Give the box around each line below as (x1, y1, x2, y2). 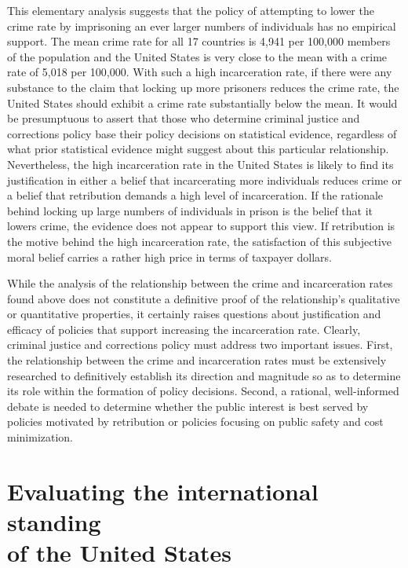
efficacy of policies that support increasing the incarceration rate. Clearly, (7, 321, 361, 337)
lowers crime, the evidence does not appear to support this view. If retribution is (7, 218, 395, 234)
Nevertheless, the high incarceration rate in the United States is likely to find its (7, 156, 394, 172)
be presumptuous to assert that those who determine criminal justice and (7, 110, 360, 126)
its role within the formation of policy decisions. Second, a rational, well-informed (7, 383, 399, 399)
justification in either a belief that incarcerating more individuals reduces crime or (7, 171, 402, 188)
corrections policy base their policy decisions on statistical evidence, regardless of (7, 125, 397, 141)
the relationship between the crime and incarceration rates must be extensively (7, 352, 387, 368)
